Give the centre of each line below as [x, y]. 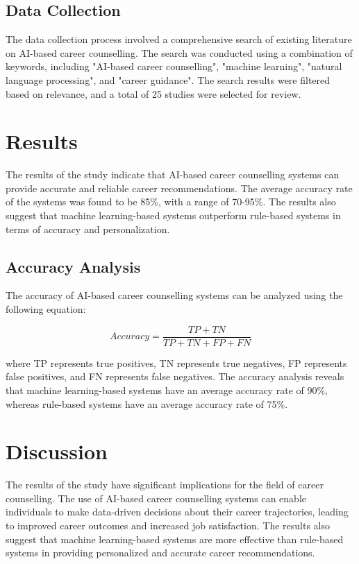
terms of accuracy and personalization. [88, 229]
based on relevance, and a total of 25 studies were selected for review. [153, 93]
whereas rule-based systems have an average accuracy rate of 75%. [147, 403]
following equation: [46, 309]
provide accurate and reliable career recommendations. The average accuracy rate [179, 188]
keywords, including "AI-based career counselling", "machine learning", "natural [174, 66]
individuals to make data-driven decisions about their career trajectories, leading [177, 512]
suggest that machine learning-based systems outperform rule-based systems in [173, 215]
